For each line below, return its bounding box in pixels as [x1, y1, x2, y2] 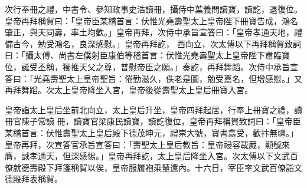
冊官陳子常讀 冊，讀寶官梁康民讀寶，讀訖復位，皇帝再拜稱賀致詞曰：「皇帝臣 [5, 115, 301, 127]
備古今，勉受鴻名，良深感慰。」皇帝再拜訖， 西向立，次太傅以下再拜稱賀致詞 [5, 37, 301, 50]
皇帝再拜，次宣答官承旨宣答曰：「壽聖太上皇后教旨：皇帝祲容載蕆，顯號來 [5, 138, 290, 150]
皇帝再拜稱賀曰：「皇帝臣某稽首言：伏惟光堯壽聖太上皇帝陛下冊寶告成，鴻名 [5, 14, 298, 27]
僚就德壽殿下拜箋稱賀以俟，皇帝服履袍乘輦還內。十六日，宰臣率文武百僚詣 [5, 161, 294, 173]
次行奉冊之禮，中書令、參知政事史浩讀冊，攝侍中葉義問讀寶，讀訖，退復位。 [5, 3, 302, 15]
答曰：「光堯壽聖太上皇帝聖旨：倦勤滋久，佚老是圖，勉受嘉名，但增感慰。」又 [5, 72, 302, 84]
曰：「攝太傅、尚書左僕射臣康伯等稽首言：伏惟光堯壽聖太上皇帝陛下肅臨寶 [5, 49, 290, 61]
